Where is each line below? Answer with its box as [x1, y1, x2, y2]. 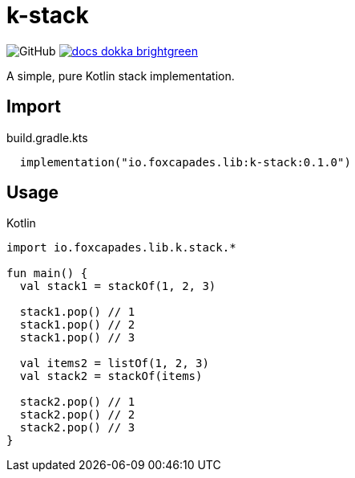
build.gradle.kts [6, 130, 88, 145]
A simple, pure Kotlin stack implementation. [6, 68, 235, 83]
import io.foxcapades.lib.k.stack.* [6, 241, 236, 255]
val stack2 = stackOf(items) [19, 370, 203, 383]
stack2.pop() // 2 [19, 408, 135, 422]
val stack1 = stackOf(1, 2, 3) [19, 280, 216, 293]
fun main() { [6, 267, 88, 280]
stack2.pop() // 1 [19, 395, 135, 409]
